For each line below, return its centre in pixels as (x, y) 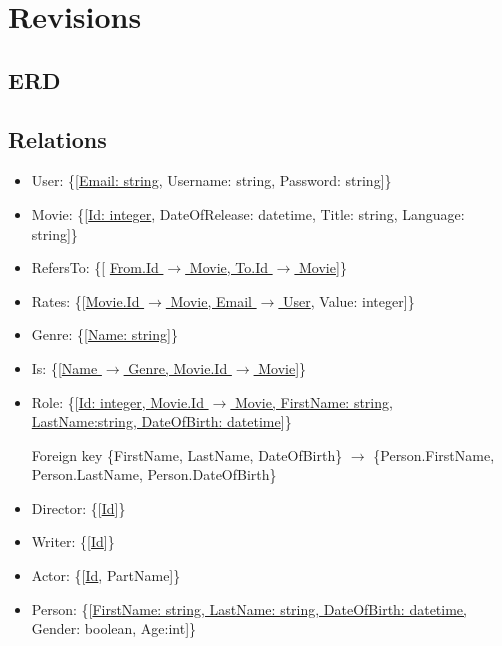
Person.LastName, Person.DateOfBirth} (154, 474)
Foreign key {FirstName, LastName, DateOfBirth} (187, 454)
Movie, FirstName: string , (313, 401)
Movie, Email (211, 300)
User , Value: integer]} (349, 300)
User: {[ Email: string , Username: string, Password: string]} (211, 180)
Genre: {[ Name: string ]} (104, 334)
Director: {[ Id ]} (78, 507)
